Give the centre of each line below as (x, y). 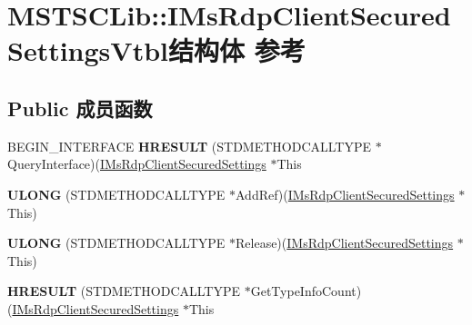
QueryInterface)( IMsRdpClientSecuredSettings (137, 164)
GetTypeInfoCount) (306, 291)
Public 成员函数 (80, 108)
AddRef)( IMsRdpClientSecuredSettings (345, 194)
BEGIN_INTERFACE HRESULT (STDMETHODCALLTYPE (190, 146)
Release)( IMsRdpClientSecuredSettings (345, 243)
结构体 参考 (236, 50)
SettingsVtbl (88, 50)
